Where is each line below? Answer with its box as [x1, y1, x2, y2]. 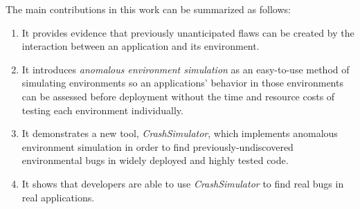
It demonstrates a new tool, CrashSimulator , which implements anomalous [21, 126, 338, 140]
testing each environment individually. [21, 102, 183, 117]
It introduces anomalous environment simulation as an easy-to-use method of [21, 62, 350, 76]
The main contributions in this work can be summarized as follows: [6, 2, 291, 16]
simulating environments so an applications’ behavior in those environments [21, 75, 343, 90]
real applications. [21, 190, 95, 204]
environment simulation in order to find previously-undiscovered [21, 139, 294, 154]
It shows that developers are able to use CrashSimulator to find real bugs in [21, 176, 344, 190]
